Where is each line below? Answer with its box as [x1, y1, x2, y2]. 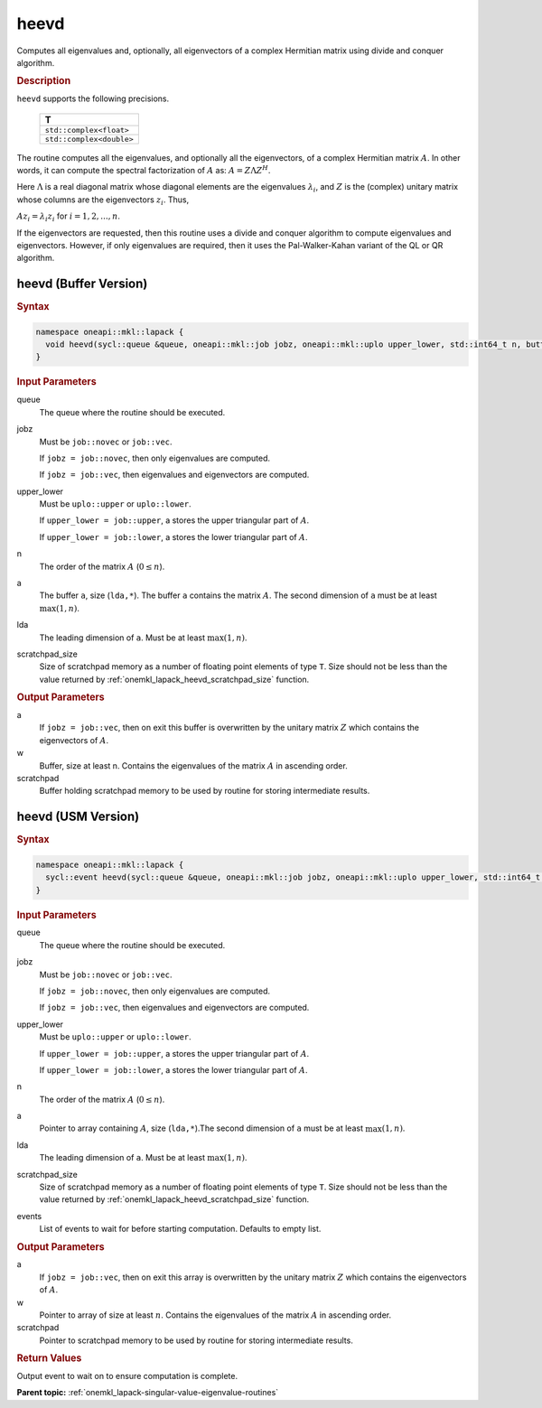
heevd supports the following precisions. [16, 93, 170, 104]
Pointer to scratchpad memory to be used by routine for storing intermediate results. [39, 1335, 354, 1346]
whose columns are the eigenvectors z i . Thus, [16, 194, 190, 207]
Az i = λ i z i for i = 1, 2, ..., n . [16, 210, 121, 223]
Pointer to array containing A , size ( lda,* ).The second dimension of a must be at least [39, 1123, 363, 1133]
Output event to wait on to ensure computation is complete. [16, 1371, 238, 1382]
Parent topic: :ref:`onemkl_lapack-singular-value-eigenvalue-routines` [16, 1387, 279, 1398]
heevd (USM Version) [16, 809, 140, 825]
